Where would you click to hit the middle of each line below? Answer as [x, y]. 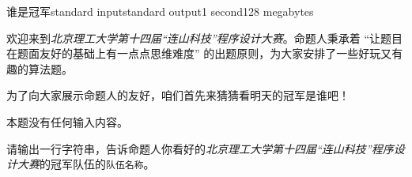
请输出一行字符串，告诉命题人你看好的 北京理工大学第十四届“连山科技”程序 [200, 148]
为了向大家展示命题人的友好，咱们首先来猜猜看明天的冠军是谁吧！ [178, 95]
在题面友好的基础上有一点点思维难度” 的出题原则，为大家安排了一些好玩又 [199, 53]
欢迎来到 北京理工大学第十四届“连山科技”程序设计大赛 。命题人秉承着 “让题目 [204, 38]
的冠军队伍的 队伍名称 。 [97, 164]
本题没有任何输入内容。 [67, 121]
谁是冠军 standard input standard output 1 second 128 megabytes [160, 11]
